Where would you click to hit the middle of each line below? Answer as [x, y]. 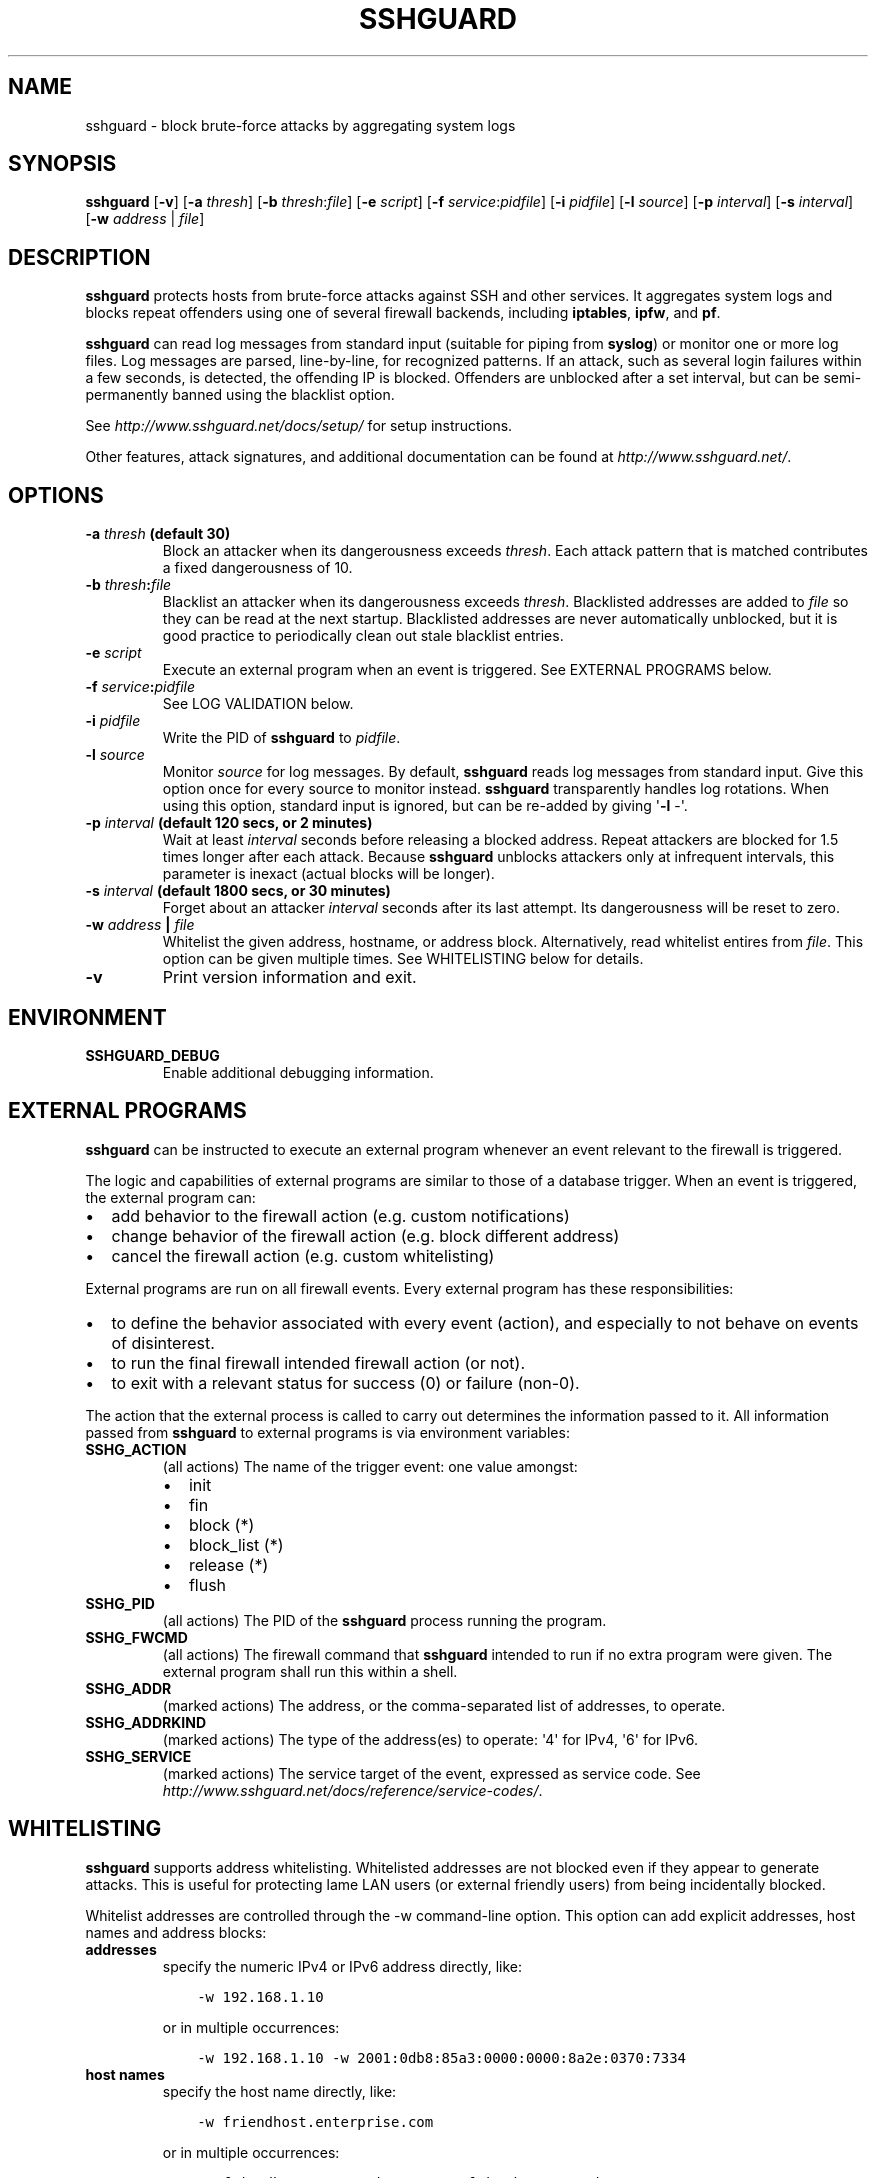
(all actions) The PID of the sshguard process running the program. [384, 1620]
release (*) [228, 1564]
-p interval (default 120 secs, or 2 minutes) [229, 823]
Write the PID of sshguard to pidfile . [281, 738]
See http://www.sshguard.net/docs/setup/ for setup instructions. [299, 426]
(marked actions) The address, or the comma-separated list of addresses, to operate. [444, 1705]
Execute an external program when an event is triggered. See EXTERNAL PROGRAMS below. [467, 670]
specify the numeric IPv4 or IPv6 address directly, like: [342, 1966]
